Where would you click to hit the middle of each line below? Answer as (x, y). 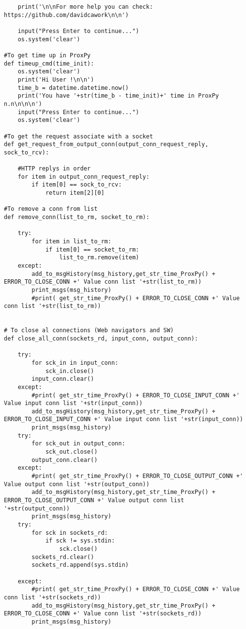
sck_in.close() (70, 371)
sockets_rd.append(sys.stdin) (80, 565)
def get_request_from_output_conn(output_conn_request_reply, (106, 144)
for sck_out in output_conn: (78, 444)
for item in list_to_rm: (71, 242)
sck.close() (78, 549)
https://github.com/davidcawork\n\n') (66, 15)
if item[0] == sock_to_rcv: (77, 185)
